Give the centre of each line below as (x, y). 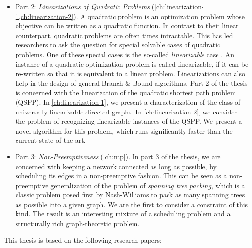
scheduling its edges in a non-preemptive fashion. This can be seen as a (121, 176)
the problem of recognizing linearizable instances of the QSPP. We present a (129, 121)
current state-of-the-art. (50, 140)
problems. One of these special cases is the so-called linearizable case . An (125, 54)
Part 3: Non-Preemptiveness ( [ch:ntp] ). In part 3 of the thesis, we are (118, 156)
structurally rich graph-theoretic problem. (77, 223)
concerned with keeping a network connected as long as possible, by (116, 166)
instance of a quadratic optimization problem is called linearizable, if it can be (132, 64)
